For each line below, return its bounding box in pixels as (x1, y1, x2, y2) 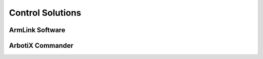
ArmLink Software (9, 26, 66, 34)
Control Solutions (9, 7, 81, 18)
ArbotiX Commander (9, 41, 74, 50)
